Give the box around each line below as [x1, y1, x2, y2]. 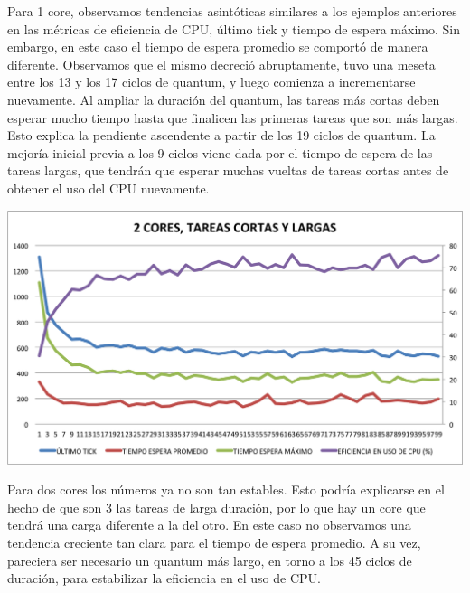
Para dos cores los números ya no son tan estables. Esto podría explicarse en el [7, 480, 445, 499]
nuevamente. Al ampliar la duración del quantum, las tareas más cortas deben [7, 89, 440, 108]
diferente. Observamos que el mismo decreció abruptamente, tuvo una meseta [7, 54, 436, 73]
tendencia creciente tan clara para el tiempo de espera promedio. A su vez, [7, 532, 421, 551]
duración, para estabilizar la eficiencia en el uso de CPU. [7, 569, 321, 588]
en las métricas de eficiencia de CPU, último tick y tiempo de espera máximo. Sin [7, 19, 460, 38]
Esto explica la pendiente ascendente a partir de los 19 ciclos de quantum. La [7, 126, 436, 145]
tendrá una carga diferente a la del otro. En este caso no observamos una [7, 515, 411, 534]
